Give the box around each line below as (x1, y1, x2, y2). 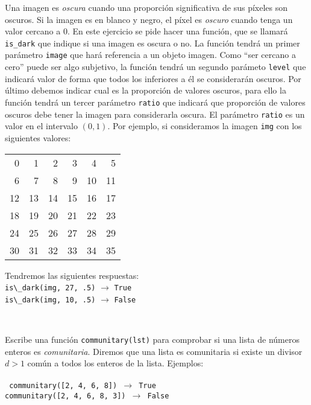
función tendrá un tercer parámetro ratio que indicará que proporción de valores (5, 95, 306, 108)
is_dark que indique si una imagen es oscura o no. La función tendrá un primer (5, 36, 300, 49)
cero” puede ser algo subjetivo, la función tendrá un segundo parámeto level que (5, 60, 306, 73)
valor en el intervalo (5, 120, 78, 132)
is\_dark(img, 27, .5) (5, 284, 96, 293)
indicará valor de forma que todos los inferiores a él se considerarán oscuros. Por (5, 72, 301, 85)
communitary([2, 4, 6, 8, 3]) (5, 392, 126, 401)
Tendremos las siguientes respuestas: (5, 269, 139, 281)
